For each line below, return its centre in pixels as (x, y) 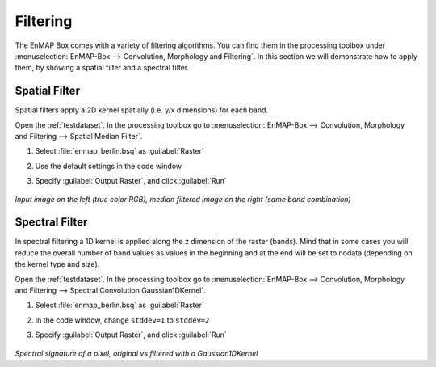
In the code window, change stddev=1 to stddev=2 (122, 320)
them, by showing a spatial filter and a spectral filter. (102, 68)
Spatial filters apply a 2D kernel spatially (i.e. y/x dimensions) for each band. (142, 110)
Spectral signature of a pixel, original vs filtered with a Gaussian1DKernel (136, 353)
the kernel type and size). (57, 264)
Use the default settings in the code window (109, 166)
